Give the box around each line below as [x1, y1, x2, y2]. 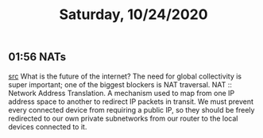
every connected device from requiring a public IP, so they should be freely [8, 105, 255, 114]
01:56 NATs [8, 50, 66, 64]
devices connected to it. [8, 121, 87, 132]
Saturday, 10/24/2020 [59, 6, 208, 24]
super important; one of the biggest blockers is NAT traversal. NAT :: [8, 79, 233, 89]
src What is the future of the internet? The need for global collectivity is [8, 71, 242, 81]
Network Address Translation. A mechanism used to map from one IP [8, 88, 235, 98]
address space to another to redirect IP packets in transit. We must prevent [8, 97, 254, 106]
